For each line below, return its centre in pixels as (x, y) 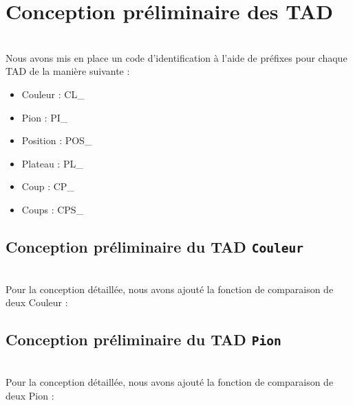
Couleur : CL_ (53, 94)
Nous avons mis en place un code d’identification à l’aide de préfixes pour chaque (176, 57)
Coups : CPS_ (53, 209)
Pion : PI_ (45, 117)
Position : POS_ (57, 140)
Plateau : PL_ (52, 163)
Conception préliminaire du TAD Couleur (155, 246)
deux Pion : (30, 395)
